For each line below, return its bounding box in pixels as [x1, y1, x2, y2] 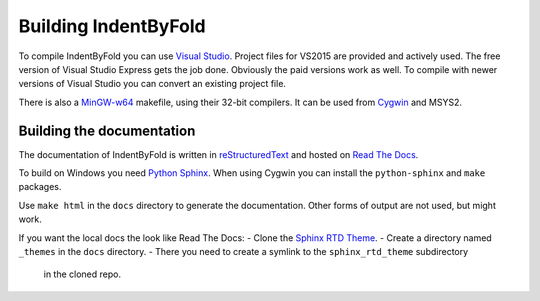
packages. [18, 181, 62, 193]
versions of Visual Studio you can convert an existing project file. [18, 78, 287, 90]
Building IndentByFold [18, 15, 206, 37]
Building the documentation [18, 122, 196, 139]
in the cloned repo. [43, 268, 122, 280]
